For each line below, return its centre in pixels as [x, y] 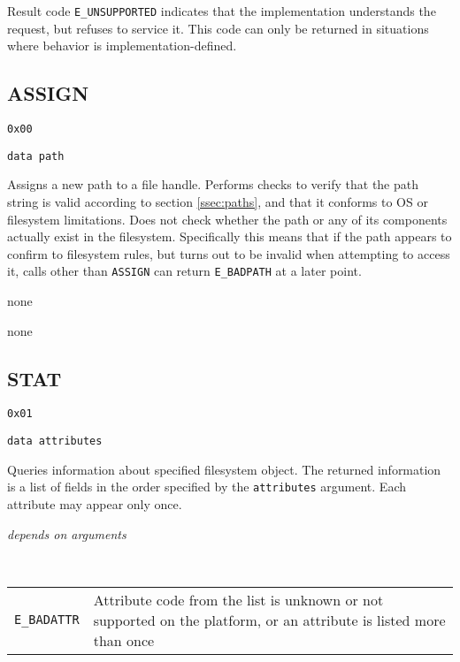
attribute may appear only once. [95, 503]
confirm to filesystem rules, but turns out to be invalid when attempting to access [229, 253]
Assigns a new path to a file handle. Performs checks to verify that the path [213, 184]
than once [124, 640]
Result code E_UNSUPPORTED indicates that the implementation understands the [222, 11]
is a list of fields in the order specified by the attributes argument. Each [207, 487]
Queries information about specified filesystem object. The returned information [224, 469]
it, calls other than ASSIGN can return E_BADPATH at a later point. [184, 271]
